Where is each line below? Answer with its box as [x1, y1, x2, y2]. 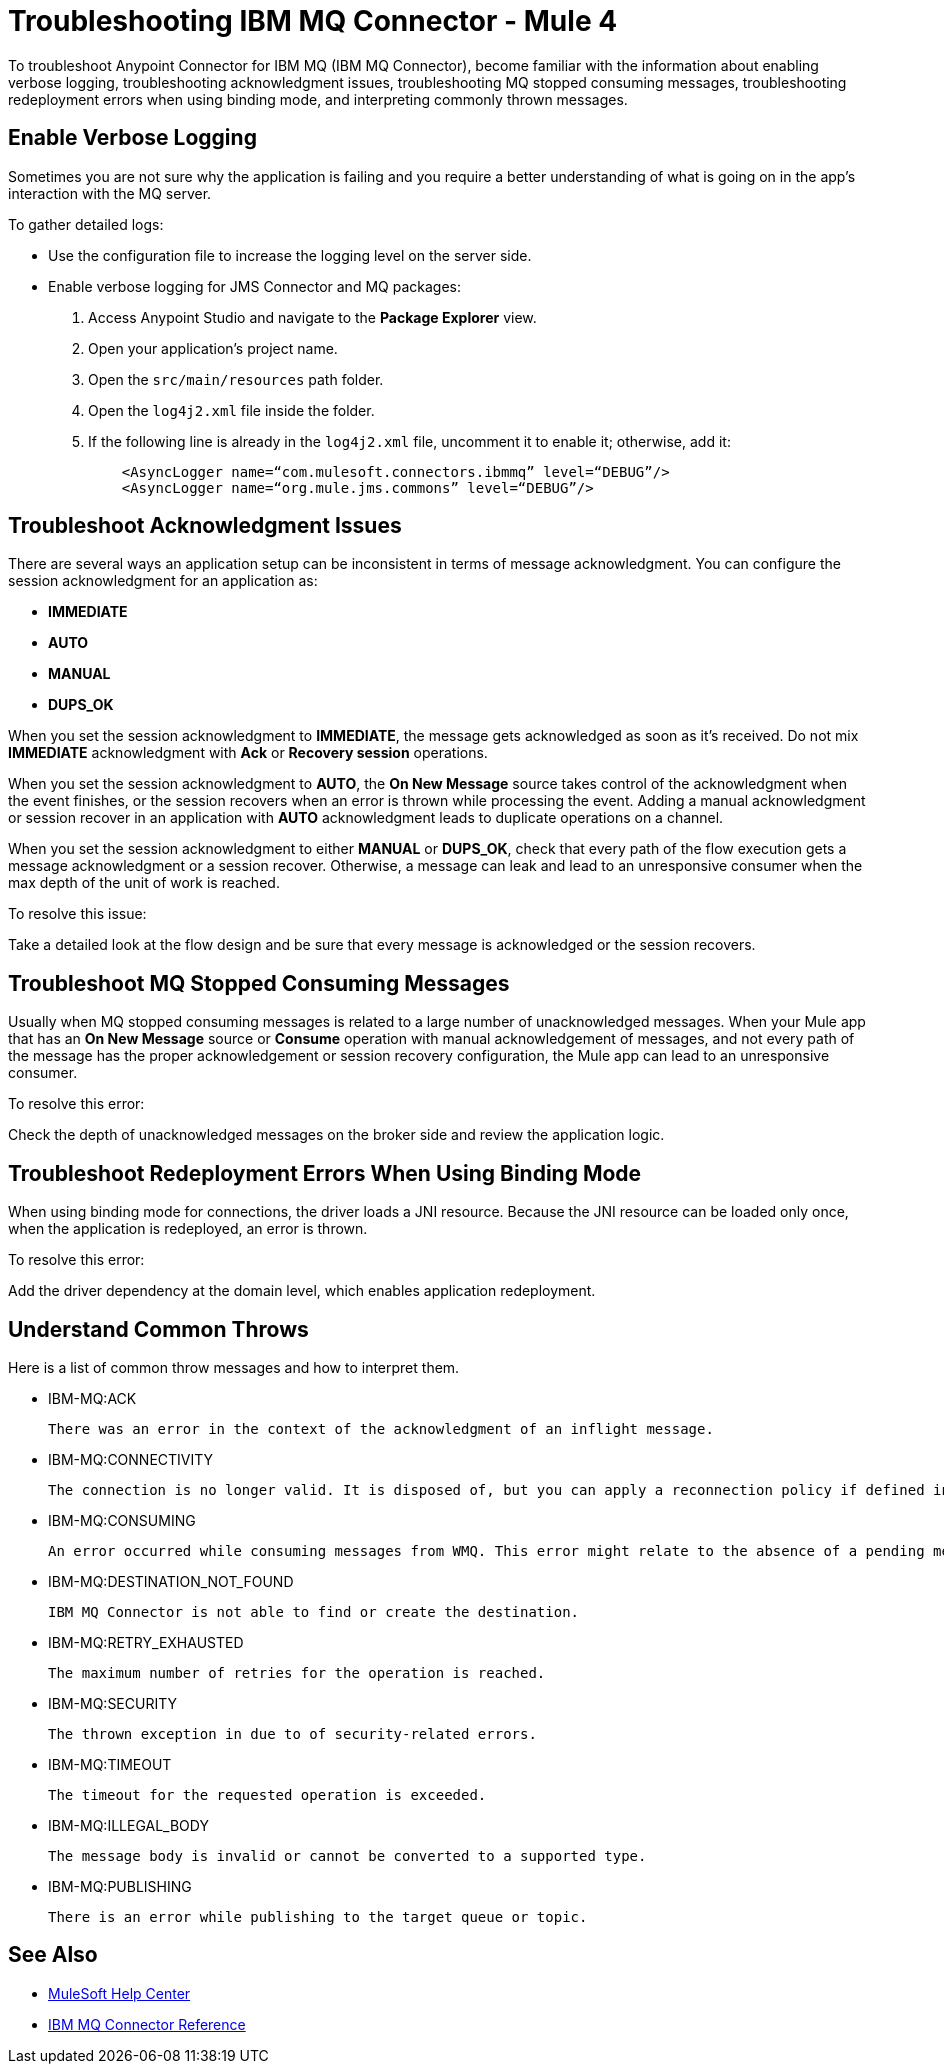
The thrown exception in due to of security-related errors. [48, 1725, 537, 1742]
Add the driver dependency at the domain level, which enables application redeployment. [8, 1282, 596, 1300]
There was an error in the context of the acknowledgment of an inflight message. [48, 1420, 714, 1437]
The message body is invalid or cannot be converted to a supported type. [48, 1847, 647, 1864]
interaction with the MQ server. [8, 184, 212, 202]
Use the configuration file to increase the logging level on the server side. [48, 246, 532, 264]
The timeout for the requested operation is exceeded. [48, 1786, 487, 1803]
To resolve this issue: [8, 905, 147, 923]
